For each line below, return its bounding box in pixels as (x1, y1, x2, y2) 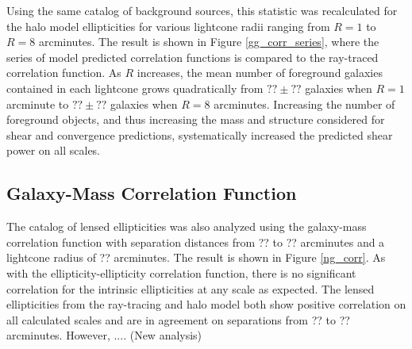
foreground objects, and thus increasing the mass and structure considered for (6, 111, 385, 128)
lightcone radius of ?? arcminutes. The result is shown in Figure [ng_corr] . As (6, 249, 386, 266)
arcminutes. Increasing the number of (214, 95, 395, 112)
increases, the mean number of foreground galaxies (137, 64, 383, 81)
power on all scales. (6, 142, 101, 159)
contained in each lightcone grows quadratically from (6, 79, 264, 96)
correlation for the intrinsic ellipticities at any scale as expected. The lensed (6, 280, 375, 297)
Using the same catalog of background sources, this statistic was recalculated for (6, 2, 398, 18)
